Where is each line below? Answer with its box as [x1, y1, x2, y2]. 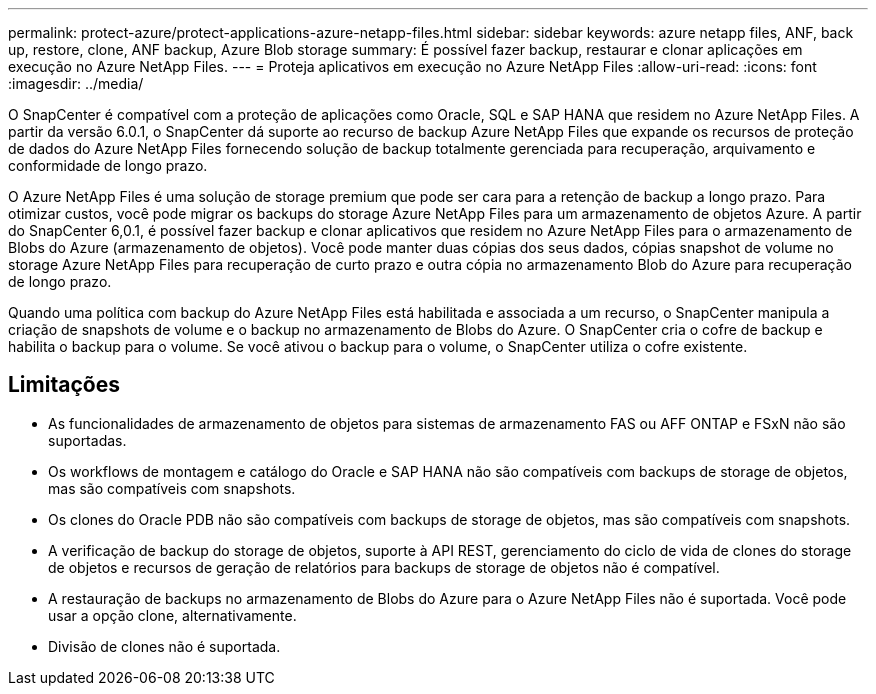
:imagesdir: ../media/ [8, 75, 144, 92]
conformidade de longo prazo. [8, 157, 208, 174]
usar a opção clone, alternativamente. [48, 606, 297, 624]
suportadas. [48, 431, 127, 449]
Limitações [8, 372, 120, 398]
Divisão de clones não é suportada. [48, 637, 281, 655]
